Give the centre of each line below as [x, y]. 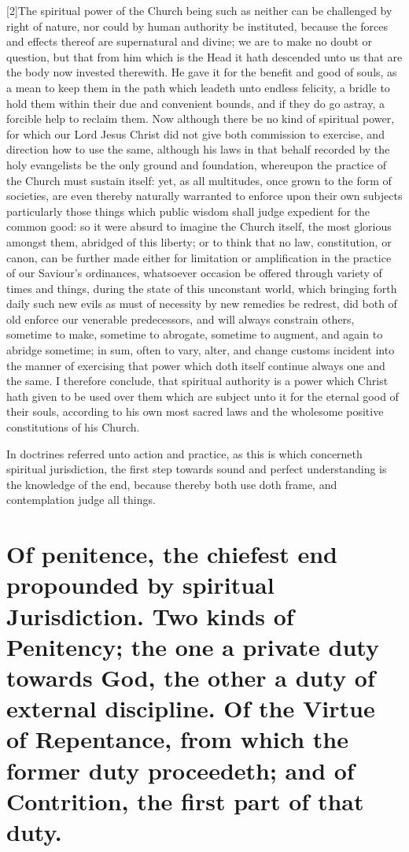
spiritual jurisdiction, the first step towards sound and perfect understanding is [197, 469]
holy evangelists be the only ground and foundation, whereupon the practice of [196, 164]
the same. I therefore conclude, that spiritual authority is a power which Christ [197, 381]
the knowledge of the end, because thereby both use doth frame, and [172, 484]
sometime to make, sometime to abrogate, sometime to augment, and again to [195, 334]
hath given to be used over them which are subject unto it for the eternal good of [203, 396]
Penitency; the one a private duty [193, 646]
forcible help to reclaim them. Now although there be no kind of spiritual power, [201, 119]
